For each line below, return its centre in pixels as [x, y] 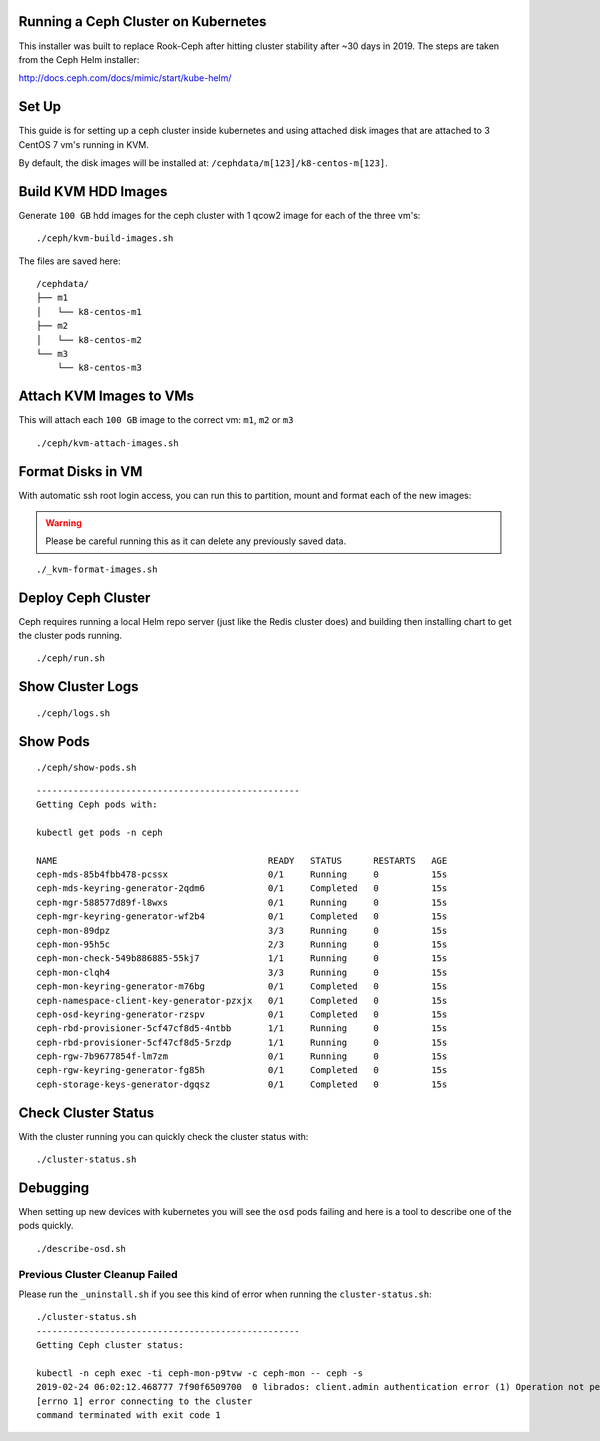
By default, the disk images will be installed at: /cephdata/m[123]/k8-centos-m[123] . [203, 162]
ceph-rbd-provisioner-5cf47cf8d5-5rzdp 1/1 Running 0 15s [242, 1042]
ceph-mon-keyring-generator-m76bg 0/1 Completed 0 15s [242, 986]
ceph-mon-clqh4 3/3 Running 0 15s [242, 972]
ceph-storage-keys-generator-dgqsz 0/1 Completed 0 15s [242, 1084]
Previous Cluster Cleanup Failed [98, 1274]
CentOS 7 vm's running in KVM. [84, 144]
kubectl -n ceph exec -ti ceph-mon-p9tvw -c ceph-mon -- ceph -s [200, 1373]
